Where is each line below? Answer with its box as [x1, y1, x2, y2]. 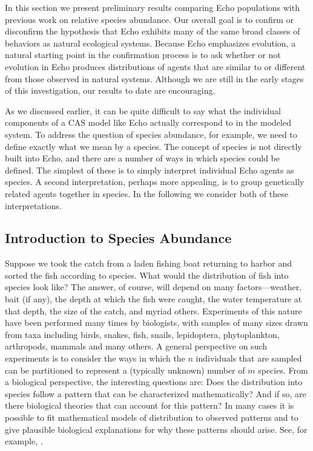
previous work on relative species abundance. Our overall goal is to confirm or [5, 13, 294, 25]
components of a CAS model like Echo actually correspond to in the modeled [5, 116, 291, 129]
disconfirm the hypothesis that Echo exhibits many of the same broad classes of [5, 25, 300, 37]
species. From [258, 363, 308, 376]
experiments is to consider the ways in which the [5, 352, 185, 365]
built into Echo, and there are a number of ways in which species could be [5, 152, 280, 164]
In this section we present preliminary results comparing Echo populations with [5, 1, 300, 13]
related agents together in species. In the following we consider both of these [5, 187, 288, 200]
